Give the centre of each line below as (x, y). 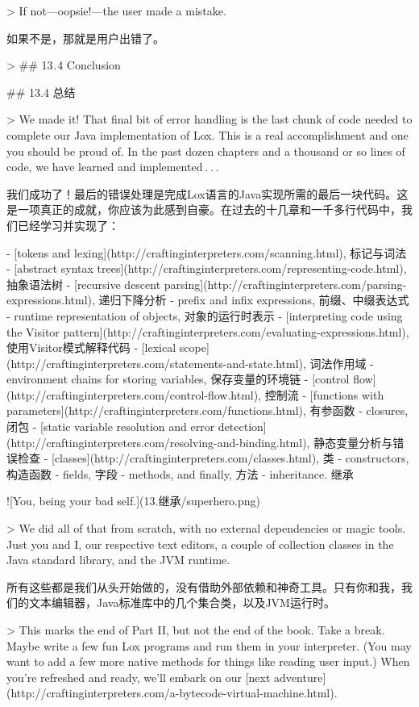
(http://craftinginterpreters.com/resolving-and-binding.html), (158, 442)
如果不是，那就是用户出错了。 (85, 38)
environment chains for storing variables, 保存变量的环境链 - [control (178, 379)
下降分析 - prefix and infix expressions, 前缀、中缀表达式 (265, 300)
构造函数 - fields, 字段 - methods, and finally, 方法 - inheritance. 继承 (180, 473)
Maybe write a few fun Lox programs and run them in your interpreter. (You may (209, 645)
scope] (194, 347)
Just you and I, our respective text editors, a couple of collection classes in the (200, 544)
